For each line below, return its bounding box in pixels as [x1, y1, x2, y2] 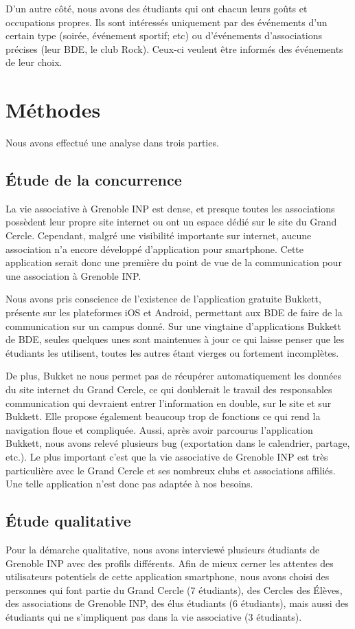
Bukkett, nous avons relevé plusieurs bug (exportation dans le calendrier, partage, [5, 436, 350, 450]
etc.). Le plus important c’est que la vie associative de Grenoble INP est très [5, 449, 328, 463]
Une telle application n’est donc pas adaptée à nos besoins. [5, 476, 253, 491]
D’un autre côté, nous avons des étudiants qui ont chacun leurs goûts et [5, 1, 308, 15]
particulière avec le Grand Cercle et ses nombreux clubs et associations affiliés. [5, 463, 336, 477]
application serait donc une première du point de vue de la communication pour [5, 255, 342, 269]
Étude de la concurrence [5, 169, 182, 190]
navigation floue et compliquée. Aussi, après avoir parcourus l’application [5, 422, 313, 437]
